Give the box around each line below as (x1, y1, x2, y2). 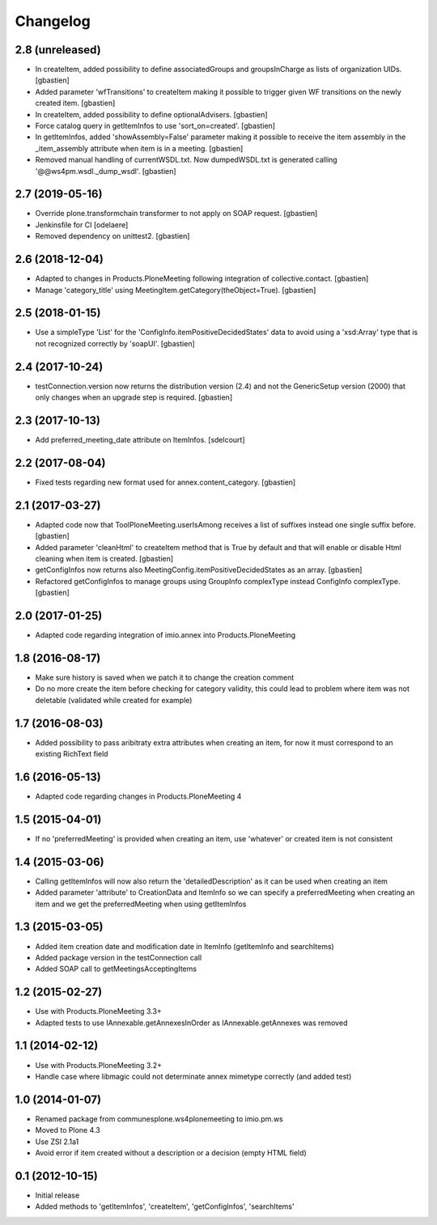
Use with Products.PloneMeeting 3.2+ (35, 1060, 162, 1070)
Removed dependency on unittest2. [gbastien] (35, 231, 190, 241)
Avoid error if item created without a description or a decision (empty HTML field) (35, 1147, 307, 1157)
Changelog (15, 12, 91, 30)
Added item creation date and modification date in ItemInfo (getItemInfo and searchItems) (35, 941, 335, 951)
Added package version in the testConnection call (35, 952, 202, 962)
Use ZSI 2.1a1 (35, 1137, 79, 1147)
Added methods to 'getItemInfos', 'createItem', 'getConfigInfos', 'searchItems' (35, 1202, 295, 1211)
